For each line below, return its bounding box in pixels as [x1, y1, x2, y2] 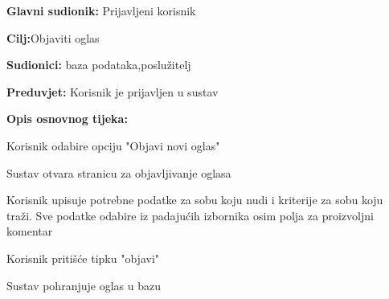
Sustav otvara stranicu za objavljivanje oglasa [6, 164, 231, 181]
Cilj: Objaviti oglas [6, 29, 100, 46]
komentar [6, 223, 53, 240]
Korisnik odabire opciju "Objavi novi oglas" [6, 137, 220, 154]
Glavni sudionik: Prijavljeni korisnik [6, 2, 196, 18]
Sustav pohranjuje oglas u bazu [6, 276, 161, 293]
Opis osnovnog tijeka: [6, 110, 128, 127]
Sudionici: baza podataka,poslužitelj [6, 56, 191, 73]
